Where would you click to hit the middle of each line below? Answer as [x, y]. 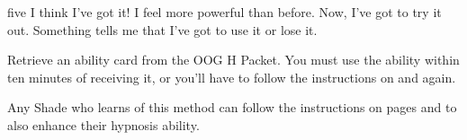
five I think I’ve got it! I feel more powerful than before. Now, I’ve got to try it [225, 12]
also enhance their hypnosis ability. [103, 124]
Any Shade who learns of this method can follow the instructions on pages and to [232, 107]
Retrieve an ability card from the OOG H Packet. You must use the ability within [233, 60]
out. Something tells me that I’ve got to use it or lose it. [162, 29]
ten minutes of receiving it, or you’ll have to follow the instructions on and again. [232, 77]
